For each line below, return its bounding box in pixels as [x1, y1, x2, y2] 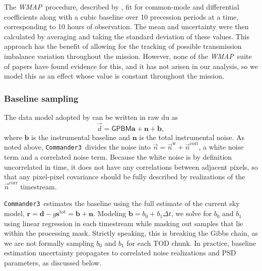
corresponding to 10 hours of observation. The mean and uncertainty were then [4, 21, 249, 32]
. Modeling [93, 208, 126, 219]
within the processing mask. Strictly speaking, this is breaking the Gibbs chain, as [4, 228, 258, 238]
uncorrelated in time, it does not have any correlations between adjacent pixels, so [4, 161, 258, 172]
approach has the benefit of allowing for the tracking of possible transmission [4, 41, 242, 51]
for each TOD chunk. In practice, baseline [126, 237, 256, 248]
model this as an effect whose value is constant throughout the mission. [4, 71, 224, 81]
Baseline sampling [4, 92, 79, 104]
